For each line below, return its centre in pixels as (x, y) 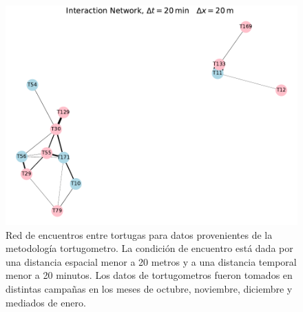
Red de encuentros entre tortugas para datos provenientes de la (139, 234)
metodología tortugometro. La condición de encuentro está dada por (149, 248)
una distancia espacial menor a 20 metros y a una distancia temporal (151, 261)
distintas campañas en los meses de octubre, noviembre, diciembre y (149, 288)
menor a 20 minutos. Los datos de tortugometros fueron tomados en (149, 275)
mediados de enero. (46, 302)
